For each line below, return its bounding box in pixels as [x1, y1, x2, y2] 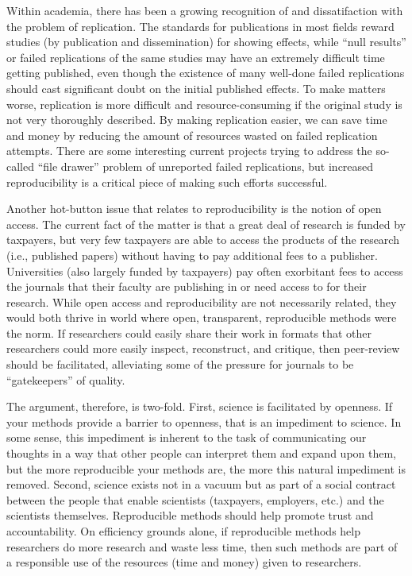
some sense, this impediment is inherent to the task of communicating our [6, 429, 367, 446]
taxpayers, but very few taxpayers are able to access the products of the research [6, 231, 399, 248]
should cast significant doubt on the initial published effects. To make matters [6, 79, 386, 96]
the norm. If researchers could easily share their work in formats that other [6, 324, 372, 341]
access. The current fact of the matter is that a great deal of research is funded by [6, 215, 406, 232]
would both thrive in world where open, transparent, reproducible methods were [6, 309, 397, 326]
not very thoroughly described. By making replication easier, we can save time [6, 111, 387, 128]
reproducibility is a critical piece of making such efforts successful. [6, 173, 328, 190]
